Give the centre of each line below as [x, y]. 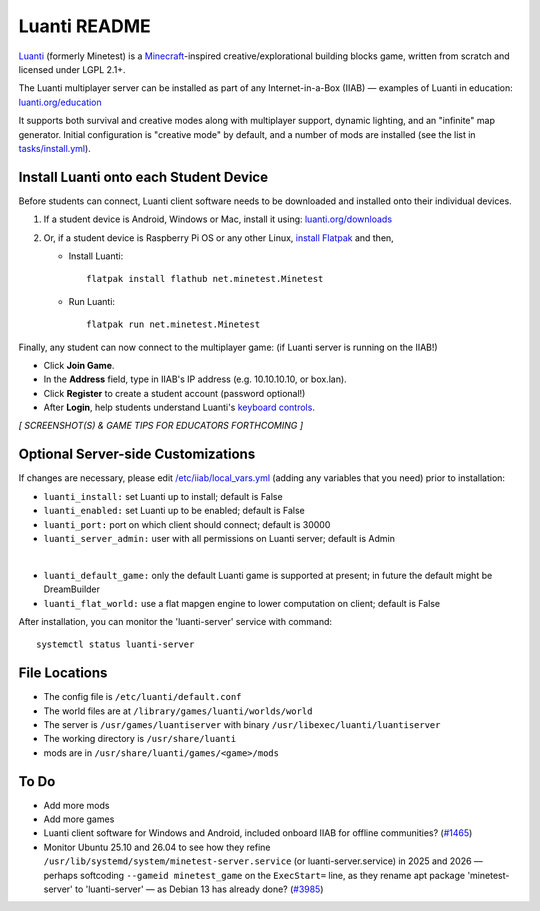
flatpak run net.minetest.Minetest [173, 324]
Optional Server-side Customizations [137, 454]
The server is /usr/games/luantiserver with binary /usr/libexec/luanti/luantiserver [242, 724]
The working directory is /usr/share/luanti [140, 739]
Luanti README [85, 26]
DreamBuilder [71, 589]
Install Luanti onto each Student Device [143, 176]
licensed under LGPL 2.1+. [72, 69]
